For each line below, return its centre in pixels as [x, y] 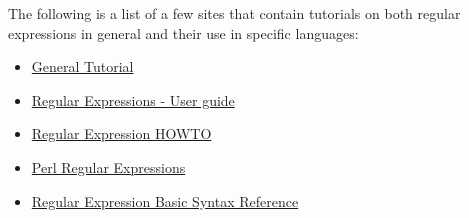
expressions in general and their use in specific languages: [183, 32]
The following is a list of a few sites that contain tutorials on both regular [234, 13]
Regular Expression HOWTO [121, 133]
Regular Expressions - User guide [133, 99]
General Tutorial [82, 66]
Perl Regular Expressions [108, 166]
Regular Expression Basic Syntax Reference [165, 200]
